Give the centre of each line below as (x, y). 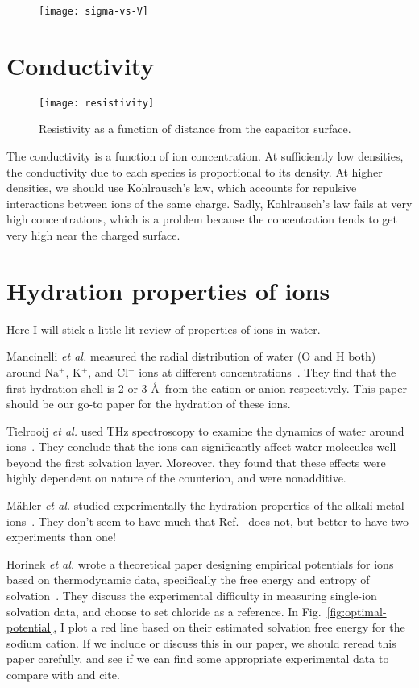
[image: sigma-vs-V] (94, 11)
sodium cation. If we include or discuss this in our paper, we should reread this (201, 642)
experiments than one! (61, 537)
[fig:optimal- (357, 611)
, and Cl (108, 371)
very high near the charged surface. (93, 235)
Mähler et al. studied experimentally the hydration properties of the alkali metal (205, 505)
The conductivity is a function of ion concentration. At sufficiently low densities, (205, 156)
